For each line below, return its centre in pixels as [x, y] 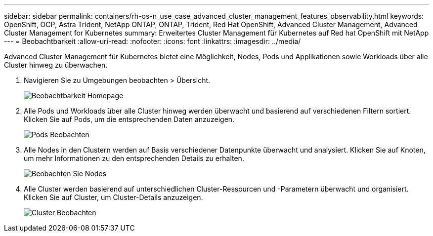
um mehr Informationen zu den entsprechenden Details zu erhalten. [134, 158]
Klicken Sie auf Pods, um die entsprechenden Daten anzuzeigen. [129, 119]
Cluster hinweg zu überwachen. [56, 65]
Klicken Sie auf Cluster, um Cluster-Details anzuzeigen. [113, 197]
